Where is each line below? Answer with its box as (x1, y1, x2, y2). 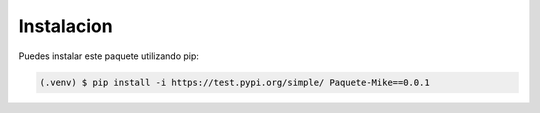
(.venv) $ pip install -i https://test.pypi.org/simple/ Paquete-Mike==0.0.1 (39, 76, 430, 88)
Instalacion (18, 15, 114, 37)
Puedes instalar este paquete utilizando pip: (18, 50, 200, 62)
